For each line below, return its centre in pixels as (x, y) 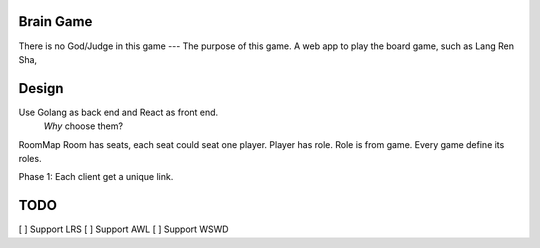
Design (41, 88)
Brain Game (55, 21)
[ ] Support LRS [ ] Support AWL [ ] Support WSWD (123, 229)
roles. (30, 158)
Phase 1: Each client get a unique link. (96, 177)
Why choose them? (83, 126)
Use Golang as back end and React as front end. (118, 112)
